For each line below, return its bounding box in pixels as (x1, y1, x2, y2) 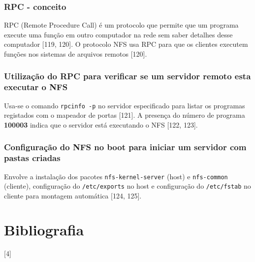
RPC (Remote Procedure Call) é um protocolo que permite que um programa (4, 20, 239, 30)
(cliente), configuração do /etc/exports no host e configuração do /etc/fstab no (4, 181, 251, 191)
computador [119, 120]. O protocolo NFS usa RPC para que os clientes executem (4, 39, 248, 49)
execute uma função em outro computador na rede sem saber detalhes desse (4, 29, 233, 39)
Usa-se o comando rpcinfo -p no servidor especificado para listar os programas (4, 100, 245, 110)
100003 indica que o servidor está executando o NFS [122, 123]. (4, 119, 198, 130)
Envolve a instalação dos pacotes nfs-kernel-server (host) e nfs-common (4, 171, 228, 181)
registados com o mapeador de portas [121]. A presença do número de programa (4, 110, 245, 120)
